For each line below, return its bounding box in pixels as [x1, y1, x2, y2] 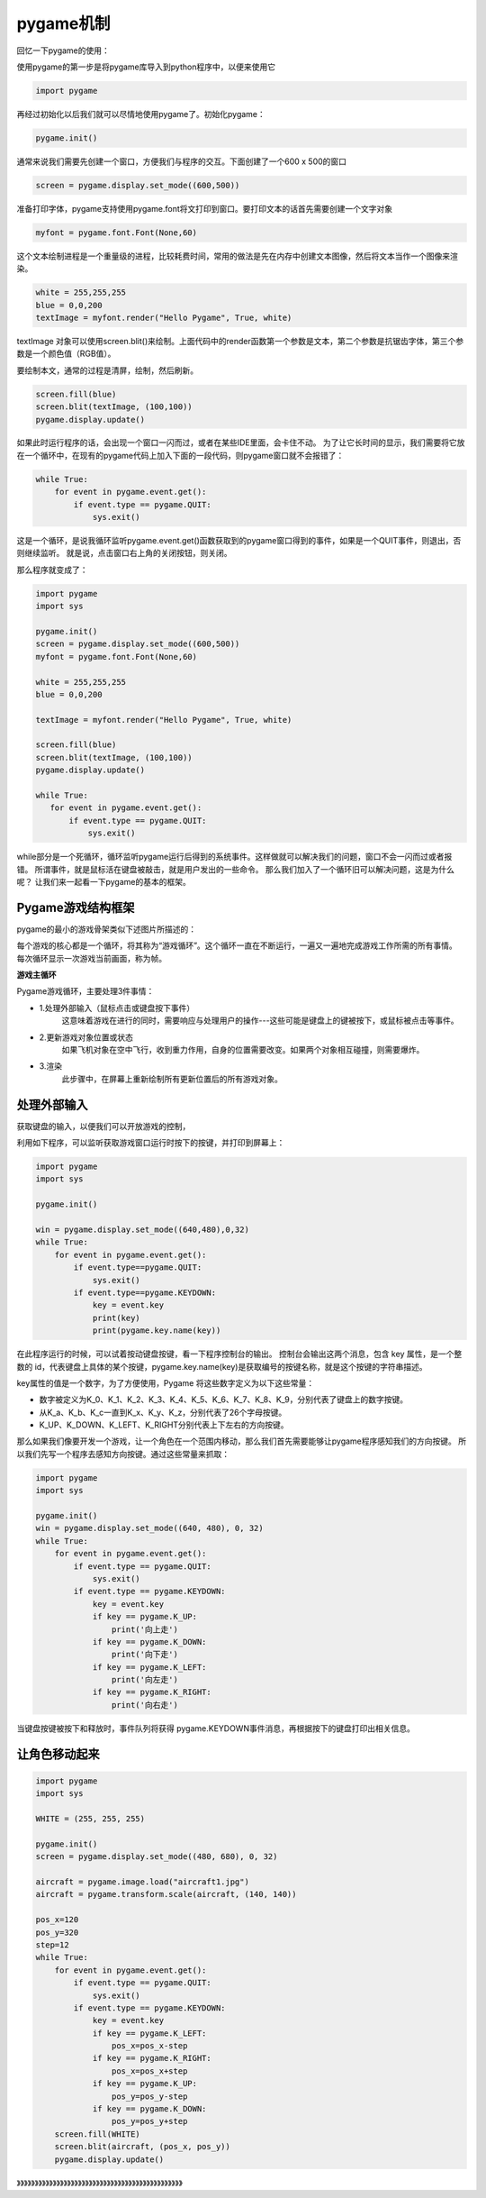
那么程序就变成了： [16, 564, 88, 575]
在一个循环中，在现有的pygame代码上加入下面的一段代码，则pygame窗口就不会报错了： [16, 450, 345, 461]
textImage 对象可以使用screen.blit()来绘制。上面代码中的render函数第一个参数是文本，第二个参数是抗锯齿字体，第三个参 [16, 335, 464, 346]
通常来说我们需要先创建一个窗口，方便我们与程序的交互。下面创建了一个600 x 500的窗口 [16, 156, 346, 167]
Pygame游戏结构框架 [16, 899, 135, 915]
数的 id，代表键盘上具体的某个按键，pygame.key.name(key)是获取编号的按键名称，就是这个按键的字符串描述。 [16, 1361, 427, 1372]
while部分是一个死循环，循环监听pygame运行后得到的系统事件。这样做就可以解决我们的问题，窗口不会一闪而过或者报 [16, 852, 453, 862]
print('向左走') [111, 1674, 179, 1685]
